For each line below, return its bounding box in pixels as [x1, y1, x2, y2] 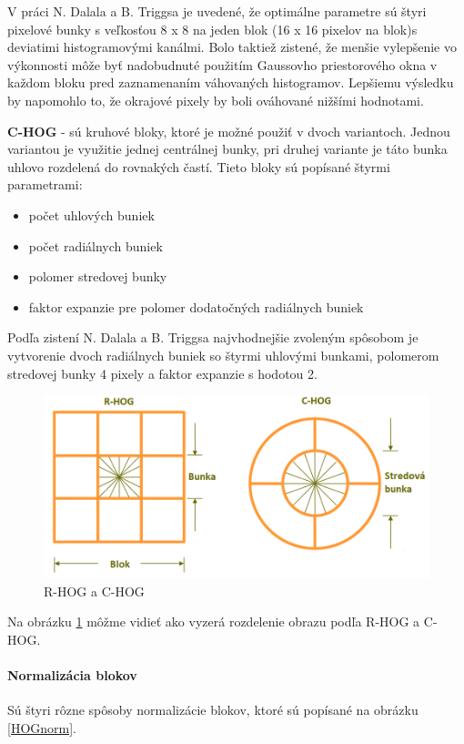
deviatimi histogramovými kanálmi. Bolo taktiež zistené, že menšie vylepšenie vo [7, 37, 457, 56]
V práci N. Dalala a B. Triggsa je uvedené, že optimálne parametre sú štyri [7, 2, 427, 20]
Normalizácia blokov [7, 666, 137, 685]
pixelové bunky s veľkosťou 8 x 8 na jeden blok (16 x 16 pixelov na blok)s [7, 19, 418, 38]
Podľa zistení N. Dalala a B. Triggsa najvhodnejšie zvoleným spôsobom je [7, 328, 419, 347]
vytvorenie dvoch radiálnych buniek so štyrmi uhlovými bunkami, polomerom [7, 345, 439, 364]
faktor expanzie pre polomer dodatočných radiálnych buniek [28, 297, 364, 316]
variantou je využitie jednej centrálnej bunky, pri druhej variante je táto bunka [7, 139, 448, 158]
